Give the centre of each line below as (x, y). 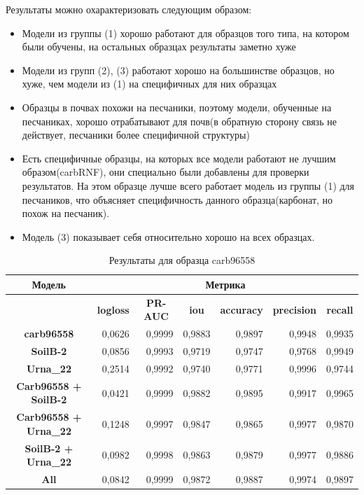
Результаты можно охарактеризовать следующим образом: (129, 9)
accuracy (241, 309)
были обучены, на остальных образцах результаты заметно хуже (159, 47)
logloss (113, 309)
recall (340, 309)
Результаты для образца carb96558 (182, 260)
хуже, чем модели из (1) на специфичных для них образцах (149, 84)
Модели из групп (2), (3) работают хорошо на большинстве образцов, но (178, 70)
